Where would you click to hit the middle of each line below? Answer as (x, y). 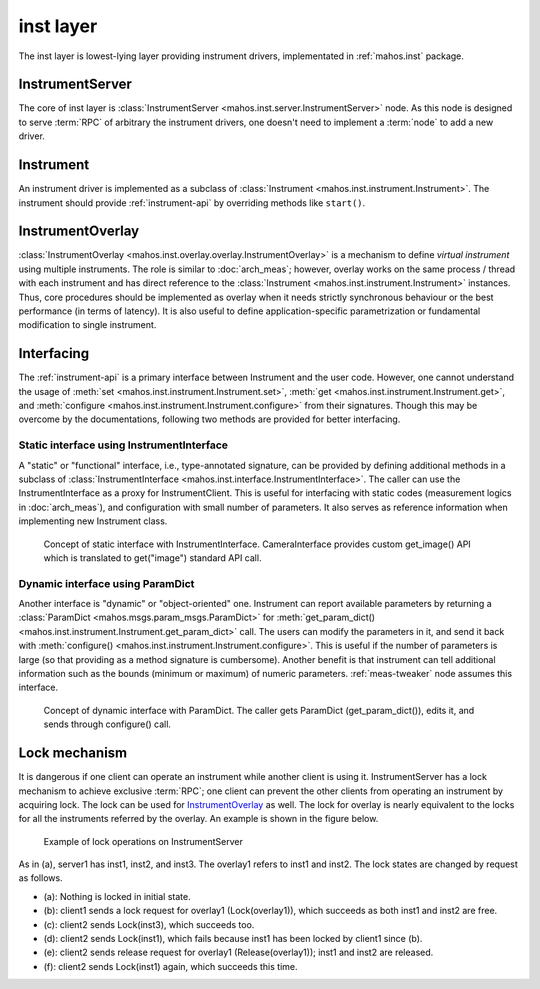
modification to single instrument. (87, 325)
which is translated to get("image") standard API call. (152, 557)
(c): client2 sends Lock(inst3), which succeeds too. (149, 924)
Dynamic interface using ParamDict (106, 583)
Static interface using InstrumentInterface (123, 445)
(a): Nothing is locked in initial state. (117, 896)
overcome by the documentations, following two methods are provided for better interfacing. (209, 419)
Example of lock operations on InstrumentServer (143, 841)
